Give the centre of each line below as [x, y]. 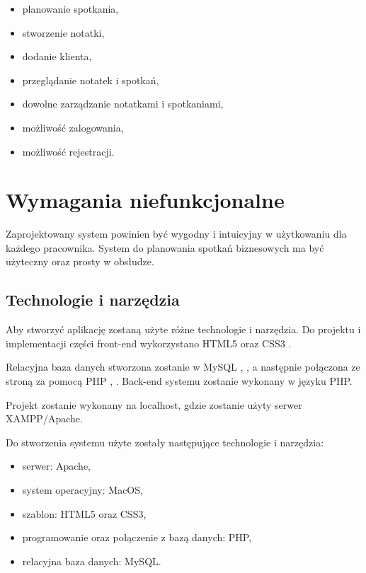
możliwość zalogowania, [73, 127]
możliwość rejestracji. [68, 151]
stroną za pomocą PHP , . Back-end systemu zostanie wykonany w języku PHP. [179, 381]
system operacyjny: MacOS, [82, 490]
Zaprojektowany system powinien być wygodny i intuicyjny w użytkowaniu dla [176, 234]
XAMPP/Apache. [44, 418]
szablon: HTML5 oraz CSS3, [84, 513]
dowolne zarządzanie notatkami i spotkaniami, [123, 104]
